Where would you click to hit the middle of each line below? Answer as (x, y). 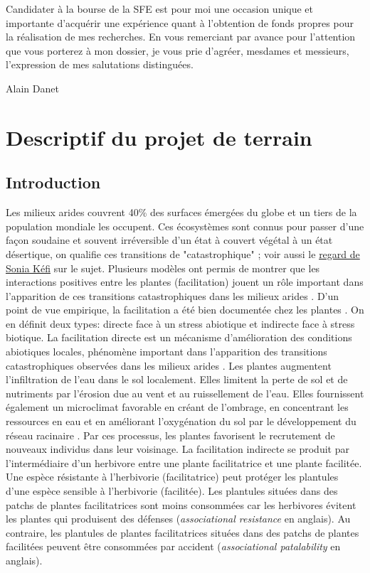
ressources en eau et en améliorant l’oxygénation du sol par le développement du (181, 421)
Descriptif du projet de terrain (159, 137)
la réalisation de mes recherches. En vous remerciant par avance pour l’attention (181, 37)
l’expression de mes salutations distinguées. (100, 64)
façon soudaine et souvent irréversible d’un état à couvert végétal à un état (169, 240)
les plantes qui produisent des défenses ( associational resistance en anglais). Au (178, 519)
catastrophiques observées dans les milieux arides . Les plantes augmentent (169, 365)
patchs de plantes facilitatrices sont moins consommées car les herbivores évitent (181, 504)
